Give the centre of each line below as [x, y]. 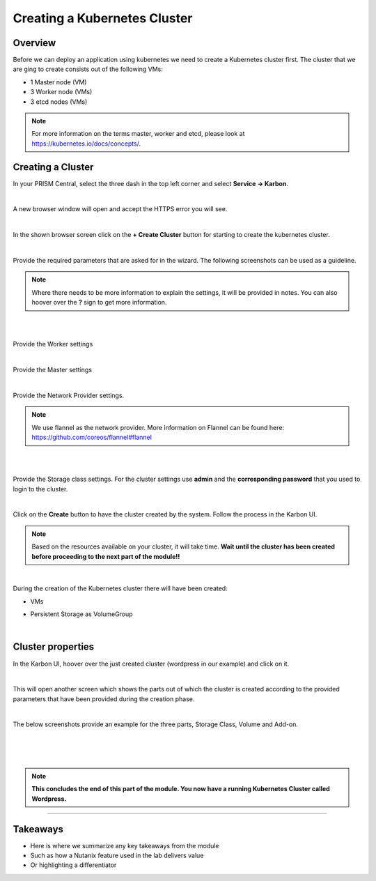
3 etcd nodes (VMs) [59, 102]
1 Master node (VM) [58, 82]
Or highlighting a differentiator [73, 865]
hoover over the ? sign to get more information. [99, 302]
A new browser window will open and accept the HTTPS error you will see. [120, 209]
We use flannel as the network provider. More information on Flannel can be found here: [158, 427]
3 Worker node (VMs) [61, 92]
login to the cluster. [40, 489]
